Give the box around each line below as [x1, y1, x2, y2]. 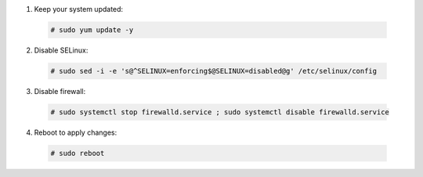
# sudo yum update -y [50, 25, 134, 34]
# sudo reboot [50, 149, 105, 157]
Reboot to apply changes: [34, 128, 117, 137]
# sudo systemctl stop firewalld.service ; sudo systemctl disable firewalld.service [50, 107, 389, 117]
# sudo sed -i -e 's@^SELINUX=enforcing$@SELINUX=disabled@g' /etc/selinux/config [50, 67, 378, 75]
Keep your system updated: [34, 5, 124, 13]
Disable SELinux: [34, 45, 89, 55]
